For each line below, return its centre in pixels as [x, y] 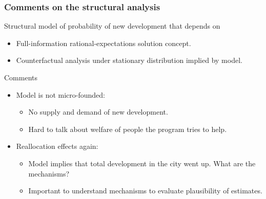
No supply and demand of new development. [98, 112]
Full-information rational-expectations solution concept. [104, 43]
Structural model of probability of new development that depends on [112, 26]
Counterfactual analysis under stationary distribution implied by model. [129, 60]
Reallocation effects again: [57, 146]
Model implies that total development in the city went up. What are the [142, 163]
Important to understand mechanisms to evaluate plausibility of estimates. [145, 191]
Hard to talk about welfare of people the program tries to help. [128, 129]
